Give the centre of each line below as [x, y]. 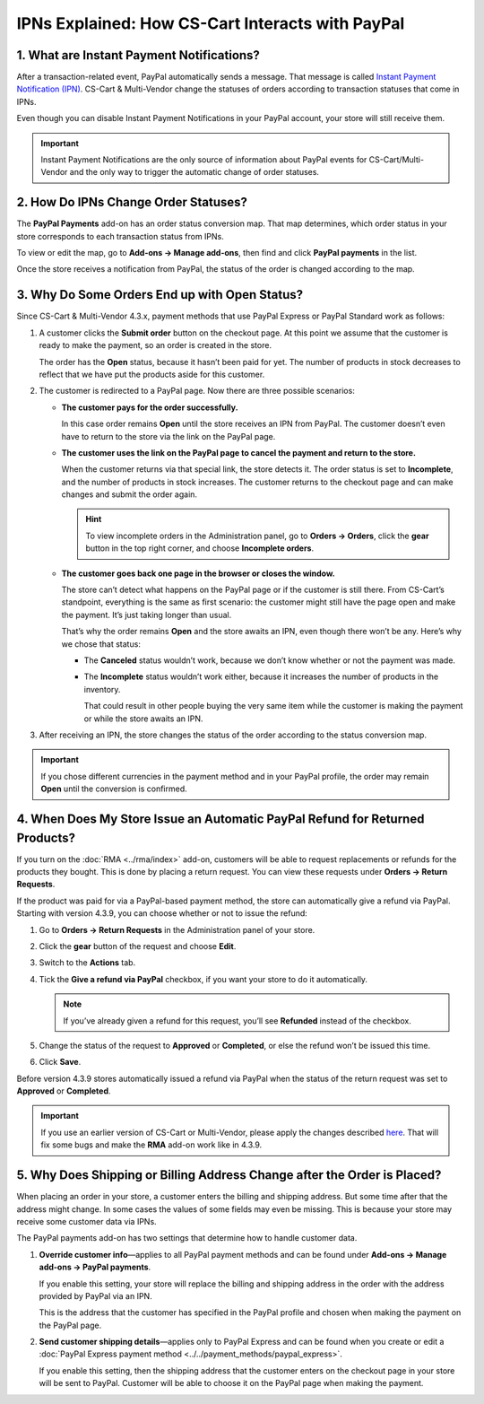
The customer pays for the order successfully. [150, 407]
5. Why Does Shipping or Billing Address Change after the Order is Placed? [229, 1175]
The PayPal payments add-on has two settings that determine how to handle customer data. [187, 1238]
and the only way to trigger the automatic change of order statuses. [194, 172]
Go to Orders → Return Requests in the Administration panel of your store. [177, 929]
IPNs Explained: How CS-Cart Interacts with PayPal [211, 23]
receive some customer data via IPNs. [86, 1221]
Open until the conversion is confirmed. [114, 789]
